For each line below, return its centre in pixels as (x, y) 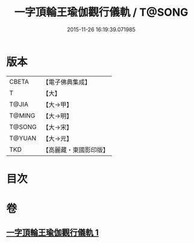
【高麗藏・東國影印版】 (76, 150)
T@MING (22, 115)
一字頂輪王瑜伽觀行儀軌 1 (53, 233)
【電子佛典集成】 (67, 82)
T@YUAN (23, 138)
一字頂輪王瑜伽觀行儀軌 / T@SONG (101, 12)
